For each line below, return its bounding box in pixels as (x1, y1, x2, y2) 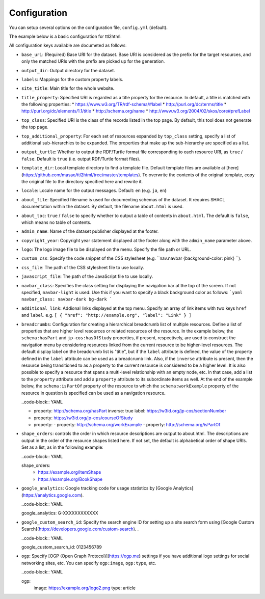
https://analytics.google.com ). (23, 492, 84, 498)
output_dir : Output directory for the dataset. (21, 67, 115, 73)
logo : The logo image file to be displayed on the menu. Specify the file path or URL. (21, 246, 191, 252)
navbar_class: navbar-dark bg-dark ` (21, 297, 112, 302)
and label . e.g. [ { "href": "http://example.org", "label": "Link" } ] (21, 312, 192, 318)
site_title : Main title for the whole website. (21, 85, 115, 91)
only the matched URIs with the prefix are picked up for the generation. (21, 58, 165, 64)
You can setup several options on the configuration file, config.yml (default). (9, 25, 168, 30)
